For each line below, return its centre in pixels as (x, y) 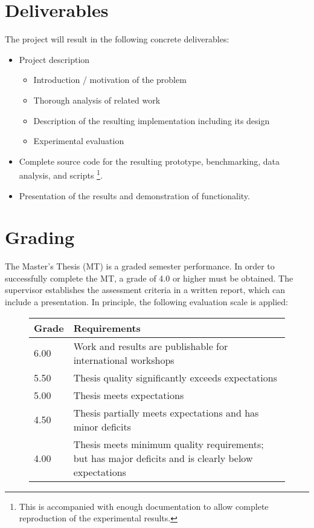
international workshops (124, 360)
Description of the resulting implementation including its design (152, 120)
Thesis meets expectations (129, 395)
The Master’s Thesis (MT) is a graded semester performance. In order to (140, 266)
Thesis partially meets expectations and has (166, 412)
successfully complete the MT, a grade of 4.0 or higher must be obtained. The (149, 278)
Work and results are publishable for (151, 346)
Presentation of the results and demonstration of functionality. (134, 195)
